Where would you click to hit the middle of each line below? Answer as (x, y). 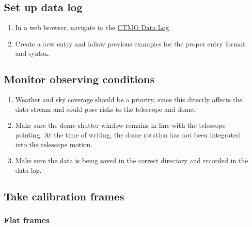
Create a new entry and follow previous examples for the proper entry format (130, 43)
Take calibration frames (64, 196)
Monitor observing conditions (79, 79)
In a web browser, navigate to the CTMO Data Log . (93, 27)
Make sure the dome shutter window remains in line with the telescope (120, 125)
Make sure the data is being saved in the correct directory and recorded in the (132, 160)
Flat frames (27, 220)
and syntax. (33, 53)
